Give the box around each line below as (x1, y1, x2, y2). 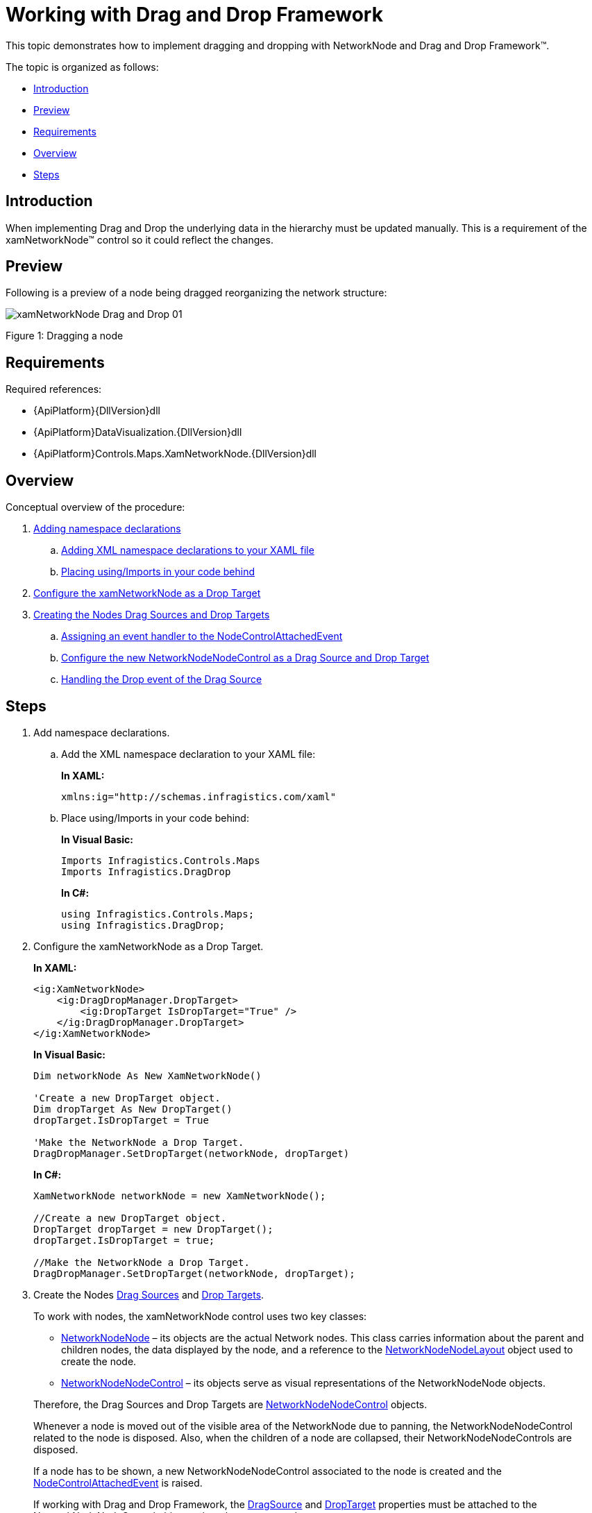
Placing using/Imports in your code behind (61, 566, 255, 578)
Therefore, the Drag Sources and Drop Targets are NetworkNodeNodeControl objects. (33, 1398, 428, 1410)
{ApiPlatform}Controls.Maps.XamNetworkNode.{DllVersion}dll (33, 448, 316, 460)
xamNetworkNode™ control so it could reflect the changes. (6, 233, 273, 246)
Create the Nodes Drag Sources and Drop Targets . (33, 1288, 264, 1301)
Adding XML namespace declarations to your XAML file (61, 544, 314, 557)
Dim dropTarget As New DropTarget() (33, 1103, 232, 1115)
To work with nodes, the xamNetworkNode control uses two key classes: (33, 1310, 367, 1322)
